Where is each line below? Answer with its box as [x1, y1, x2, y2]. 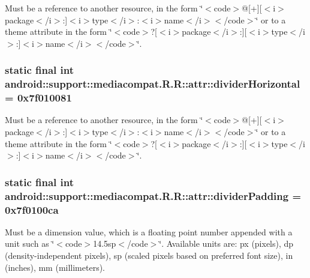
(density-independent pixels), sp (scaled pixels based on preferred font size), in [5, 249, 293, 262]
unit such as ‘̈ [5, 237, 55, 250]
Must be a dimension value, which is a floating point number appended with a [5, 225, 293, 238]
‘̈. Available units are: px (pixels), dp [159, 237, 294, 250]
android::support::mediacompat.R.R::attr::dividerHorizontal [5, 76, 300, 91]
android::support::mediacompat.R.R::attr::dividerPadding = [5, 188, 302, 203]
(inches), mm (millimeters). [5, 261, 106, 273]
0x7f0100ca [5, 202, 59, 217]
